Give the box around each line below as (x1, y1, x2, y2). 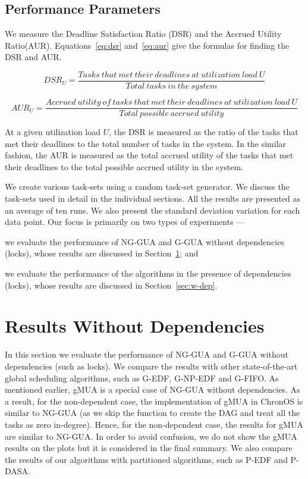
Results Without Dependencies (5, 314, 265, 338)
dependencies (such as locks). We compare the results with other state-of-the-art (5, 359, 298, 372)
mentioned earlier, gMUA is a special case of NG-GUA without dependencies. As (5, 383, 300, 396)
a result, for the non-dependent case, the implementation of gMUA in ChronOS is (5, 395, 303, 407)
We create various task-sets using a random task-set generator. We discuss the (5, 180, 290, 193)
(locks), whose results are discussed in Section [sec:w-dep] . (5, 278, 218, 291)
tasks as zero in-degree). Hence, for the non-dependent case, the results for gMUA (5, 418, 303, 430)
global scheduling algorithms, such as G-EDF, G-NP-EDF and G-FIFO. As (5, 371, 279, 384)
